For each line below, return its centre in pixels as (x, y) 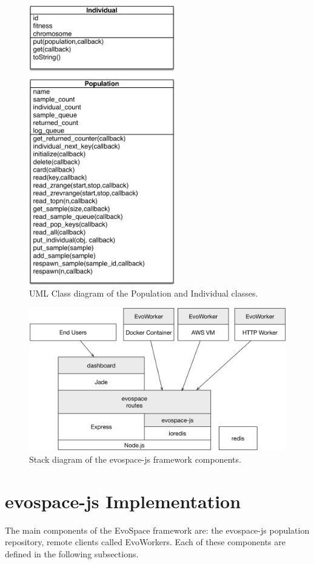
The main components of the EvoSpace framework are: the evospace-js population (157, 530)
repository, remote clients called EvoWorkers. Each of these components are (145, 542)
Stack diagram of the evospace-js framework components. (135, 459)
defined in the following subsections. (72, 553)
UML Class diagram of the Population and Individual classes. (144, 293)
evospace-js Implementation (123, 501)
